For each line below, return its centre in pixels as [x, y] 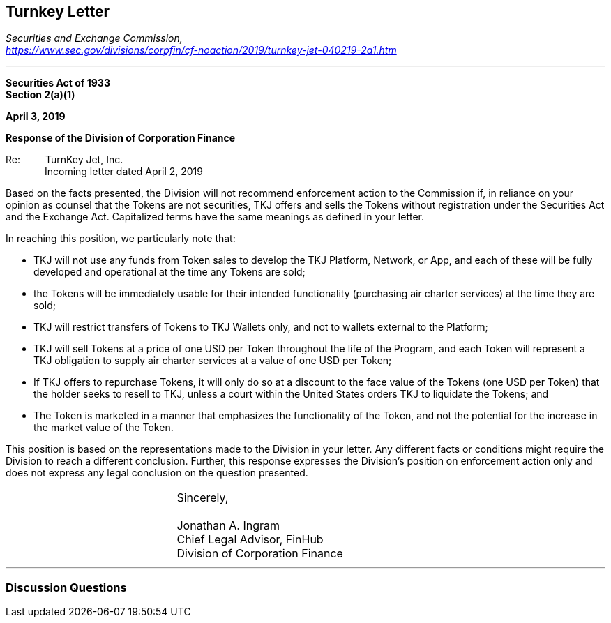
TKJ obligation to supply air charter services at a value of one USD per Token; [213, 361]
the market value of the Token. [104, 428]
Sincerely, [203, 498]
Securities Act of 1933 [58, 83]
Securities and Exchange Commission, [94, 38]
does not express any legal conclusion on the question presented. [157, 473]
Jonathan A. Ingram [228, 526]
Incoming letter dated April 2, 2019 [124, 172]
